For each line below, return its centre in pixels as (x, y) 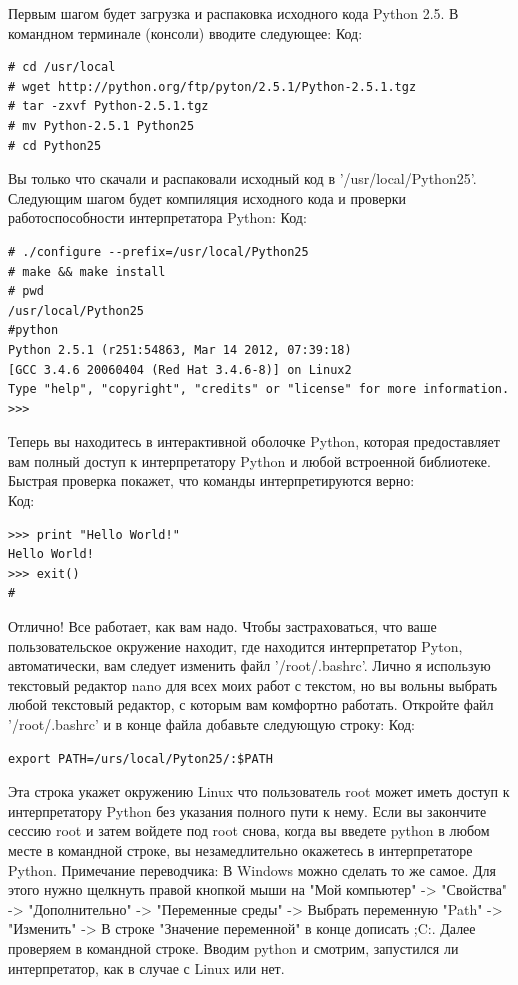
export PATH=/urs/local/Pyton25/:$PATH (140, 758)
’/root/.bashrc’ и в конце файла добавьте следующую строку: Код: (212, 724)
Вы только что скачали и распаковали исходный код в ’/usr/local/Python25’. (242, 178)
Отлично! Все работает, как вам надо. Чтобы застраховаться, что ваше (222, 626)
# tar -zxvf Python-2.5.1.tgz (108, 106)
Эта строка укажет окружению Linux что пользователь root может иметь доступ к (259, 791)
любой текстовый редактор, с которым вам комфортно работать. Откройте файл (251, 704)
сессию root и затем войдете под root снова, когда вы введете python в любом (249, 830)
